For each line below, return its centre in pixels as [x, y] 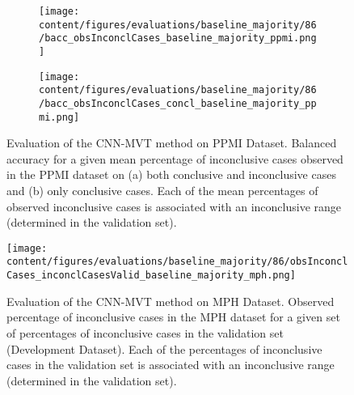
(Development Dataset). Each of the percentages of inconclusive [164, 348]
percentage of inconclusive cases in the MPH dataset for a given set [173, 317]
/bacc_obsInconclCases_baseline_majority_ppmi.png [178, 38]
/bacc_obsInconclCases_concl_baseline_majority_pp [178, 103]
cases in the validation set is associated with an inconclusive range [171, 365]
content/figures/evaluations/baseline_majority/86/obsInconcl [177, 262]
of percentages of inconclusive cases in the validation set [145, 332]
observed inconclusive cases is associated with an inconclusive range [174, 206]
